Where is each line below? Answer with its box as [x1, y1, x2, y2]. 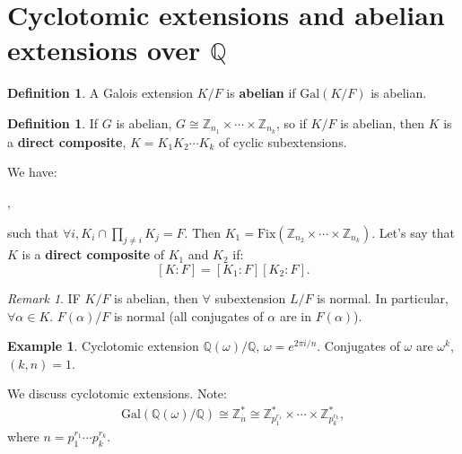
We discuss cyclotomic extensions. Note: [7, 384, 227, 403]
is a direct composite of [22, 245, 164, 264]
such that [7, 223, 59, 241]
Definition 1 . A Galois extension [7, 83, 194, 102]
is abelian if [226, 83, 296, 102]
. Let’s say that [371, 223, 456, 241]
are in [279, 306, 311, 325]
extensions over [7, 31, 201, 68]
